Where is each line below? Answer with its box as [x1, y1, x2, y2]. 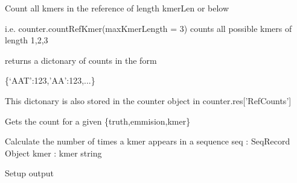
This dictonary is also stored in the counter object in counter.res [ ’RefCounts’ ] [5, 94, 292, 107]
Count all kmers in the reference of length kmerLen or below [5, 2, 229, 14]
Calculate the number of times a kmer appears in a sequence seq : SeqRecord [5, 135, 290, 147]
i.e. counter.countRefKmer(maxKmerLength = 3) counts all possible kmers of [5, 22, 292, 34]
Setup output [5, 167, 54, 179]
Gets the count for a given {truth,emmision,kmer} [5, 114, 191, 127]
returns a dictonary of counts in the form [5, 54, 157, 66]
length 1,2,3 [5, 34, 48, 46]
